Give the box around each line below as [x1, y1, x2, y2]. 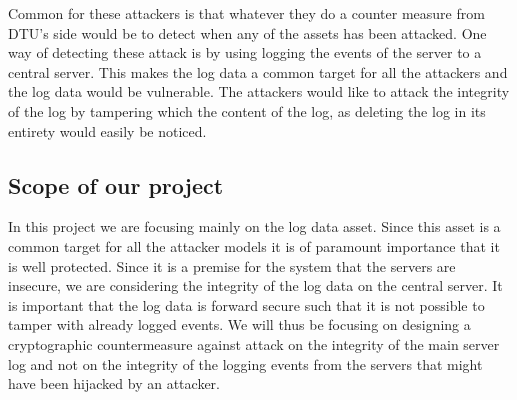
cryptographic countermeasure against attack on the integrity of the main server [8, 333, 500, 354]
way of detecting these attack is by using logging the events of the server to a [8, 42, 482, 63]
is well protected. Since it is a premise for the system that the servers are [8, 255, 456, 276]
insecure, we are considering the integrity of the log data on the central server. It [8, 275, 503, 296]
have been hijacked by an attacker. [8, 373, 220, 394]
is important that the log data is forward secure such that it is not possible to [8, 294, 485, 315]
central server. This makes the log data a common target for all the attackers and [8, 61, 508, 82]
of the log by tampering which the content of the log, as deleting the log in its [8, 100, 486, 121]
